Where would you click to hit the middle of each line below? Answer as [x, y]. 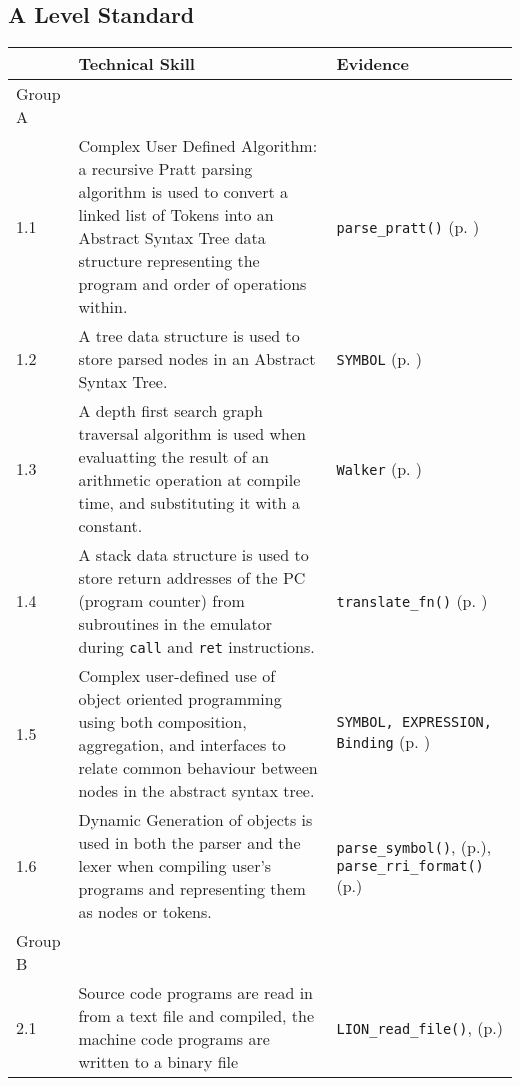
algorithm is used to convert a [183, 192]
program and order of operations [192, 284]
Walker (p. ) [379, 468]
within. [103, 307]
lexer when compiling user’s [175, 866]
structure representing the [169, 261]
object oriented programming [180, 699]
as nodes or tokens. [145, 912]
